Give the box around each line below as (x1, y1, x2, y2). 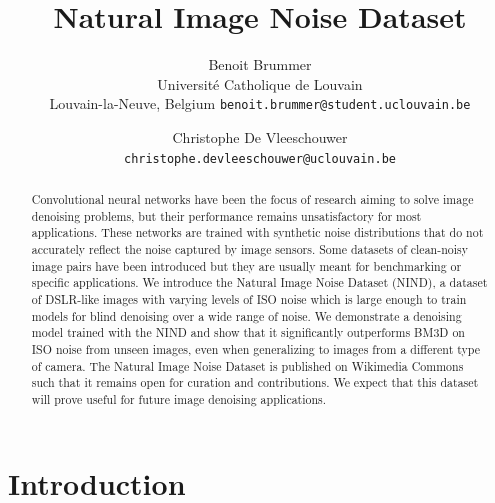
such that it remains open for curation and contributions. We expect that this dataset (31, 374, 479, 391)
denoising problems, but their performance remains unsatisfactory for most (31, 207, 422, 224)
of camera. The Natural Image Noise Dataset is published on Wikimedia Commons (31, 357, 464, 374)
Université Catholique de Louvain (157, 73, 363, 94)
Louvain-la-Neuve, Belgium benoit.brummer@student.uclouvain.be (49, 93, 471, 114)
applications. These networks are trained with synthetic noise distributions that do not (31, 224, 484, 241)
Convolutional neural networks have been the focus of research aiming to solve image (31, 191, 474, 208)
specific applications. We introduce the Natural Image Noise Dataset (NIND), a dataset (31, 274, 488, 291)
